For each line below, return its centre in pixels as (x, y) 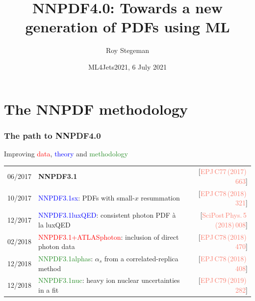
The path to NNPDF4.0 (52, 135)
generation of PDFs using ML (127, 27)
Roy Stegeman (127, 50)
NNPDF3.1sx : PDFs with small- (87, 198)
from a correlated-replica (141, 258)
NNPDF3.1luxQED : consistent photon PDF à (107, 215)
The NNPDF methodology (96, 109)
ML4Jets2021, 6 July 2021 (127, 66)
